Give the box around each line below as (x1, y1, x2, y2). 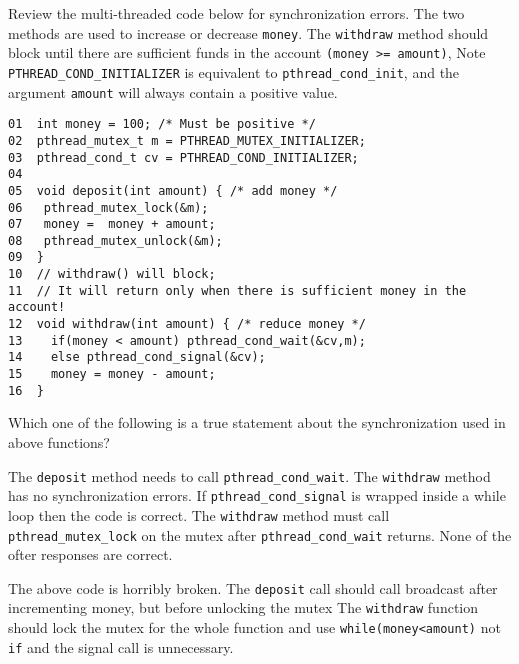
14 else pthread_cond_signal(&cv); (8, 350, 266, 365)
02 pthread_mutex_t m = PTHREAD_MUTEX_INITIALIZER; (8, 133, 366, 148)
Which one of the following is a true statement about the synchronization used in (8, 412, 506, 433)
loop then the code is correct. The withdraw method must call (8, 504, 390, 525)
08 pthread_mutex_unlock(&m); (8, 233, 223, 248)
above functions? (8, 431, 110, 452)
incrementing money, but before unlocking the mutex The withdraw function (8, 597, 479, 618)
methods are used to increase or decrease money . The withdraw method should (8, 22, 489, 43)
